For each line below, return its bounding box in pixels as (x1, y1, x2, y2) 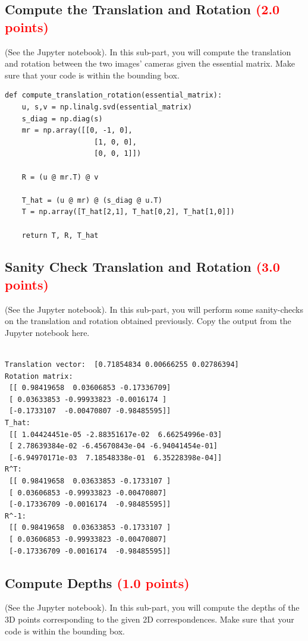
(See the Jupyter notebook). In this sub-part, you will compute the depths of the (5, 601, 300, 614)
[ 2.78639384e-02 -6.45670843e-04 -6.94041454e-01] (9, 442, 218, 451)
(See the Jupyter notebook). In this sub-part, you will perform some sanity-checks (5, 303, 304, 315)
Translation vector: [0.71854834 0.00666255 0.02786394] (5, 360, 239, 369)
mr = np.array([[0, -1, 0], (21, 126, 133, 135)
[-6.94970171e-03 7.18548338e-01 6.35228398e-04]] (9, 453, 222, 462)
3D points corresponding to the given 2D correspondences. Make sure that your (5, 612, 294, 625)
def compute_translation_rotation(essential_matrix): (5, 91, 222, 100)
